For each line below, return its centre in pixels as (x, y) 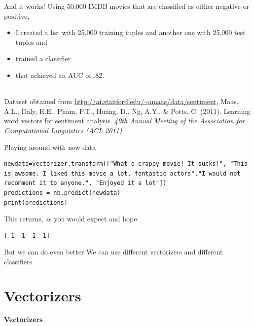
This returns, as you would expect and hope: (72, 219)
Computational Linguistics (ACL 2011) (63, 130)
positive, (17, 16)
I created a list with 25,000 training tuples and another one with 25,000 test (130, 32)
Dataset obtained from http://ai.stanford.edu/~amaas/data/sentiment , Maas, (121, 101)
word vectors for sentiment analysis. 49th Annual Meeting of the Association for (125, 121)
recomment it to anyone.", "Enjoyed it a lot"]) (85, 183)
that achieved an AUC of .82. (60, 75)
